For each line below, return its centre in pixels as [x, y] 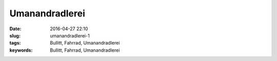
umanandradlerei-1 [70, 35]
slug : [15, 35]
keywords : [21, 50]
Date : [15, 29]
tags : [15, 43]
